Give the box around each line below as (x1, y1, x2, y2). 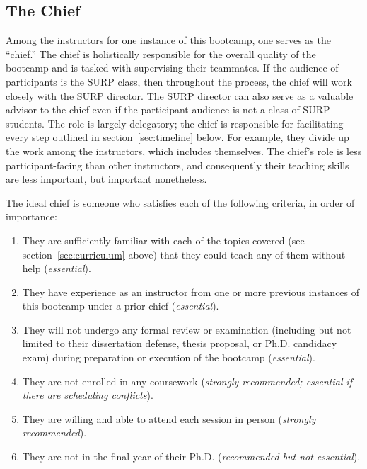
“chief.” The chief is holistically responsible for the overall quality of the (6, 46, 316, 61)
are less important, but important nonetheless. (6, 171, 207, 186)
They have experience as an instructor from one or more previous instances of (22, 284, 360, 299)
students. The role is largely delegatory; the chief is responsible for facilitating (6, 115, 344, 130)
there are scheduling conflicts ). (22, 388, 153, 402)
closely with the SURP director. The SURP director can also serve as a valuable (6, 88, 354, 103)
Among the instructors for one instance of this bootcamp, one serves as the (6, 33, 331, 47)
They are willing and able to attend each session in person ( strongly (22, 411, 316, 426)
